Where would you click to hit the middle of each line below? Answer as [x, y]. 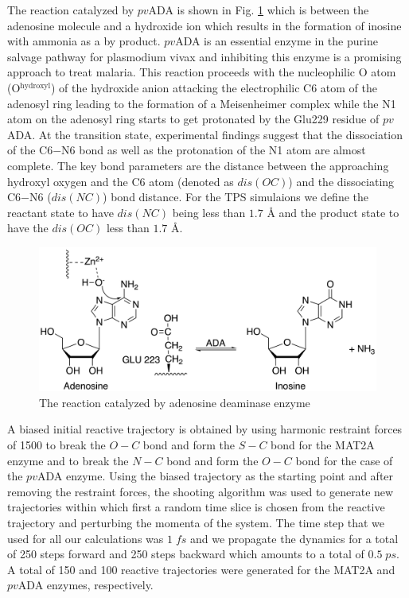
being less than [209, 212]
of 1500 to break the [56, 445]
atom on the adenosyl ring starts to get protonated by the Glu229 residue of [193, 119]
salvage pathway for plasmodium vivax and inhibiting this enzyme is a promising [204, 56]
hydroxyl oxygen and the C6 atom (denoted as [121, 181]
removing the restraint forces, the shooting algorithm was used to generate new [201, 491]
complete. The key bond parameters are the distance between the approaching [198, 165]
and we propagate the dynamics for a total [294, 538]
